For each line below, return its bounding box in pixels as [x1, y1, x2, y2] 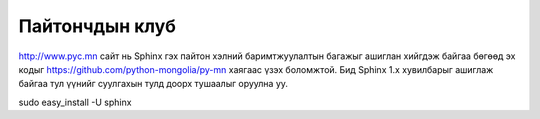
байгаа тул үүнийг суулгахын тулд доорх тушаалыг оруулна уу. [18, 78, 289, 90]
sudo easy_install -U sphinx [18, 96, 132, 108]
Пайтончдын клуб [18, 15, 177, 37]
